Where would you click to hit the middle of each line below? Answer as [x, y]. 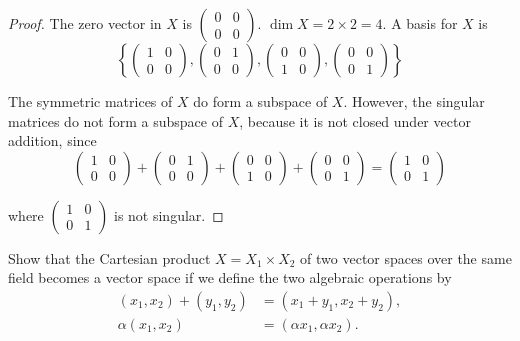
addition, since [52, 140]
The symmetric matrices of [90, 101]
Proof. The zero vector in [85, 23]
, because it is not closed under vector [355, 120]
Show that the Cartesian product [109, 257]
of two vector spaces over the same [406, 257]
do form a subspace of [260, 101]
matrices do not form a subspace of [115, 120]
